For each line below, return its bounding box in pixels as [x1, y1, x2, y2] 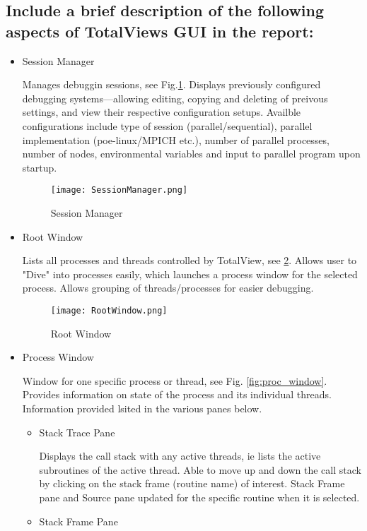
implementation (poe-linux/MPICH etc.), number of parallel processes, [22, 132, 330, 147]
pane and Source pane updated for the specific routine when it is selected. [39, 489, 360, 504]
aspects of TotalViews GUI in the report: [6, 20, 314, 42]
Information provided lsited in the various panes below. [22, 401, 262, 415]
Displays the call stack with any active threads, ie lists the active [39, 448, 321, 463]
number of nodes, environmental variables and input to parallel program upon [22, 146, 361, 161]
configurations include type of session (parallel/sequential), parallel [22, 118, 313, 133]
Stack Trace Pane [39, 424, 115, 439]
